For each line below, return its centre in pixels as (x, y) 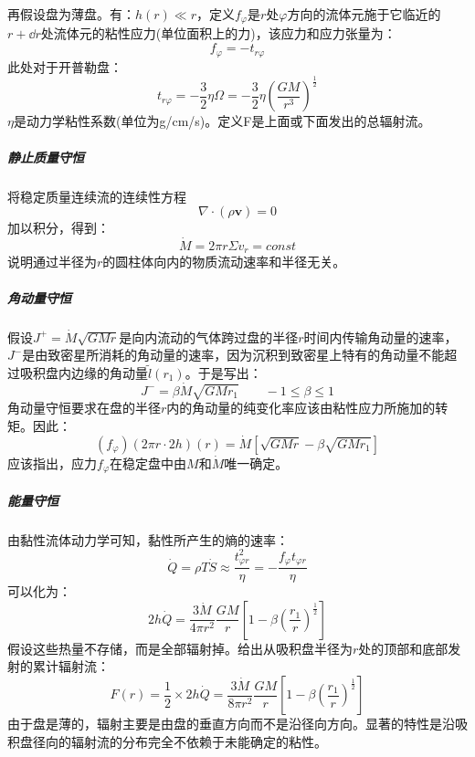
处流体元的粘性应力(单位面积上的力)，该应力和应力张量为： (218, 33)
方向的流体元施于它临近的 (364, 14)
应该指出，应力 (52, 463)
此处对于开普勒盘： (65, 66)
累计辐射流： (71, 666)
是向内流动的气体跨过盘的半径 (209, 336)
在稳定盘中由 (148, 463)
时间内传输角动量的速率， (380, 336)
